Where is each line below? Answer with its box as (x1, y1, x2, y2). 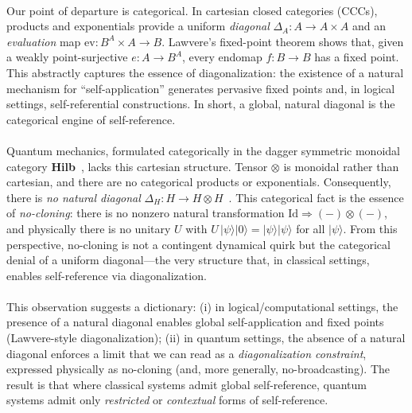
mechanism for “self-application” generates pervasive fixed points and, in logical (6, 80, 395, 96)
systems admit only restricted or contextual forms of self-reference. (6, 392, 328, 408)
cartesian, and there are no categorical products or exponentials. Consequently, (6, 173, 391, 190)
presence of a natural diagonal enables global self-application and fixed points (6, 314, 384, 330)
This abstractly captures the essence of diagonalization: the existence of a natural (6, 64, 404, 80)
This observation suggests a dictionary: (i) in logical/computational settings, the (6, 298, 398, 314)
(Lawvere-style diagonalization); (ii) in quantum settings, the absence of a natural (6, 329, 406, 346)
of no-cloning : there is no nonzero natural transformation (6, 205, 285, 221)
